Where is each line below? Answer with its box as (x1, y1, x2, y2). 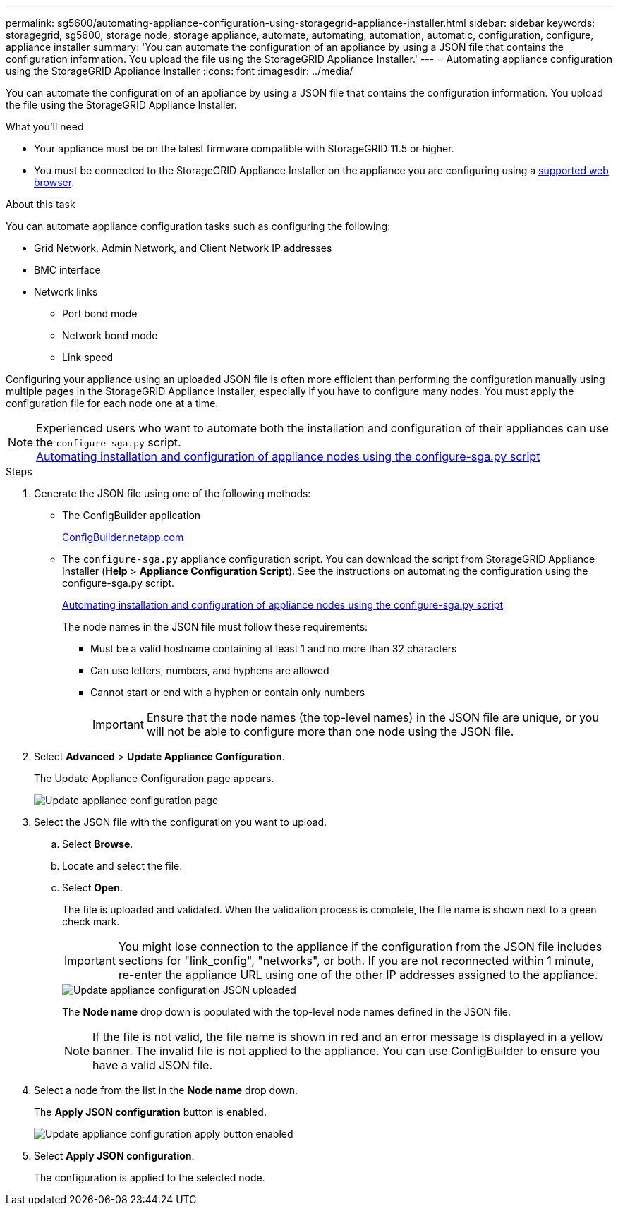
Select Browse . (62, 838, 133, 850)
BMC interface (34, 264, 101, 276)
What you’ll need (6, 121, 84, 133)
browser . (34, 176, 75, 188)
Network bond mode (62, 329, 158, 341)
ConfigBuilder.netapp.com (62, 531, 184, 543)
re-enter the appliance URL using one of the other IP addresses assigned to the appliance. (118, 968, 598, 982)
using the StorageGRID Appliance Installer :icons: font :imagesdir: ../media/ (6, 65, 353, 77)
